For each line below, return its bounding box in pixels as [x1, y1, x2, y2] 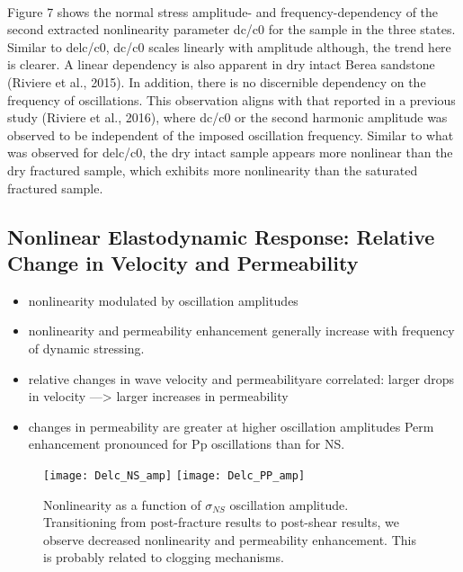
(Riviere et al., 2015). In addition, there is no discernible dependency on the [7, 72, 426, 91]
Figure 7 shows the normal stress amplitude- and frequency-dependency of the [7, 2, 439, 21]
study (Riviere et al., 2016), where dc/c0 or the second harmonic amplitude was [7, 108, 448, 127]
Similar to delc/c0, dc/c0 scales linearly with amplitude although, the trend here [7, 37, 451, 56]
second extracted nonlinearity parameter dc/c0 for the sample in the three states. [7, 20, 456, 39]
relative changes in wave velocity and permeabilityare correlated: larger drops [28, 369, 455, 388]
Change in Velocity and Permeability [7, 248, 359, 276]
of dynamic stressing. [28, 338, 145, 357]
